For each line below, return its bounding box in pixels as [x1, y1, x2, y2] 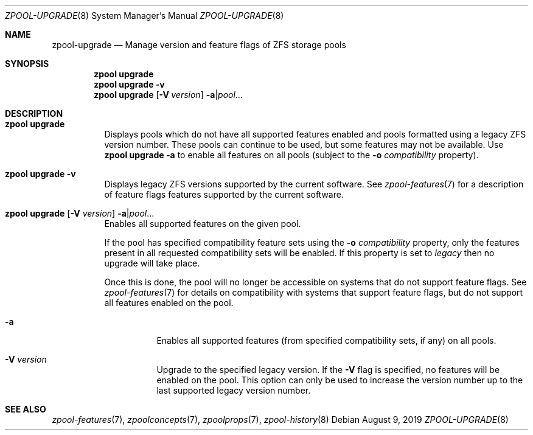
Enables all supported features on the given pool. [104, 218, 301, 229]
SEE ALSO [5, 404, 46, 414]
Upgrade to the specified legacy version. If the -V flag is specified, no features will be [156, 364, 500, 375]
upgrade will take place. [104, 258, 200, 268]
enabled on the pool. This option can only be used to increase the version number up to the [156, 375, 523, 385]
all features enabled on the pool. [104, 298, 234, 308]
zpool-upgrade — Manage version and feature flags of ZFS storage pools [52, 40, 346, 50]
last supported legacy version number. [156, 385, 311, 395]
